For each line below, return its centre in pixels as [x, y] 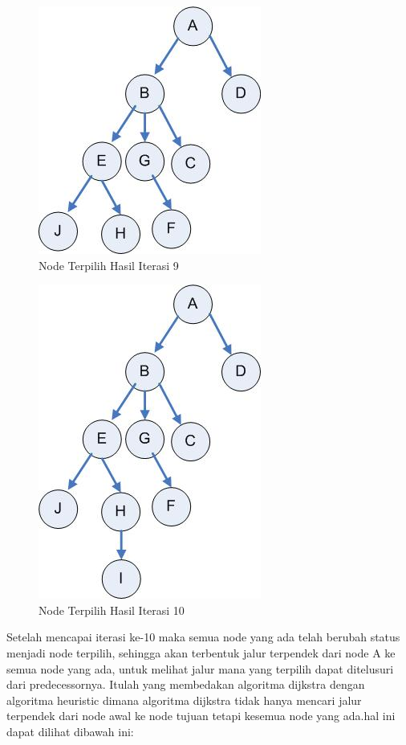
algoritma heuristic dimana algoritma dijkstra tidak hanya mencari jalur [184, 700]
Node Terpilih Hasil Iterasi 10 [112, 610]
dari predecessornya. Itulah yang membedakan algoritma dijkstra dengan [186, 684]
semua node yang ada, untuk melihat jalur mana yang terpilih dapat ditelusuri [200, 668]
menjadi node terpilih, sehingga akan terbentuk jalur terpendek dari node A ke [201, 652]
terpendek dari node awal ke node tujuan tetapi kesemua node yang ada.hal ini [201, 716]
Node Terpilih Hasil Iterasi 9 [109, 265]
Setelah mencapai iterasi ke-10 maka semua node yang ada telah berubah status [203, 637]
